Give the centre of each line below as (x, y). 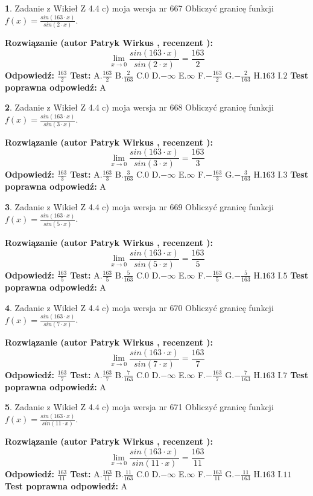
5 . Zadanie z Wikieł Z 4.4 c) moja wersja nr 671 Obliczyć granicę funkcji (139, 407)
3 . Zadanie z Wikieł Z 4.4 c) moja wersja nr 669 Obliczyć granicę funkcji (139, 206)
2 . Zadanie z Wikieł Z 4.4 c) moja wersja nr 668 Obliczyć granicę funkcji (139, 107)
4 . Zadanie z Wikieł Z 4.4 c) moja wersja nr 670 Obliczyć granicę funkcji (139, 307)
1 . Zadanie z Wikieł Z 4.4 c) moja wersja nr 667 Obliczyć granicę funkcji (139, 8)
